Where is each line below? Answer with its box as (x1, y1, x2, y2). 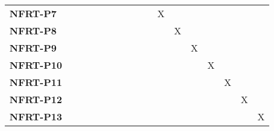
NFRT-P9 (10, 41, 57, 55)
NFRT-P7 (10, 7, 57, 20)
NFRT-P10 (10, 58, 63, 72)
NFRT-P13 (10, 110, 63, 123)
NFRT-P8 (10, 24, 57, 37)
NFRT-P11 (10, 75, 63, 89)
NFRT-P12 (10, 92, 63, 106)
